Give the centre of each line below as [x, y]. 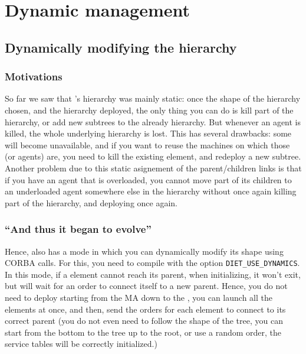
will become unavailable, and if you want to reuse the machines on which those [147, 144]
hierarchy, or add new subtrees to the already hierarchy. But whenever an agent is [153, 121]
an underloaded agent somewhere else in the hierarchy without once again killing [151, 191]
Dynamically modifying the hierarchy [121, 47]
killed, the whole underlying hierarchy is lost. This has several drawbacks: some [148, 133]
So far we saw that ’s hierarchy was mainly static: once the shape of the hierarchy [153, 98]
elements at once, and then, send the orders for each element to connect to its [145, 309]
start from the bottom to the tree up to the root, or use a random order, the [143, 332]
